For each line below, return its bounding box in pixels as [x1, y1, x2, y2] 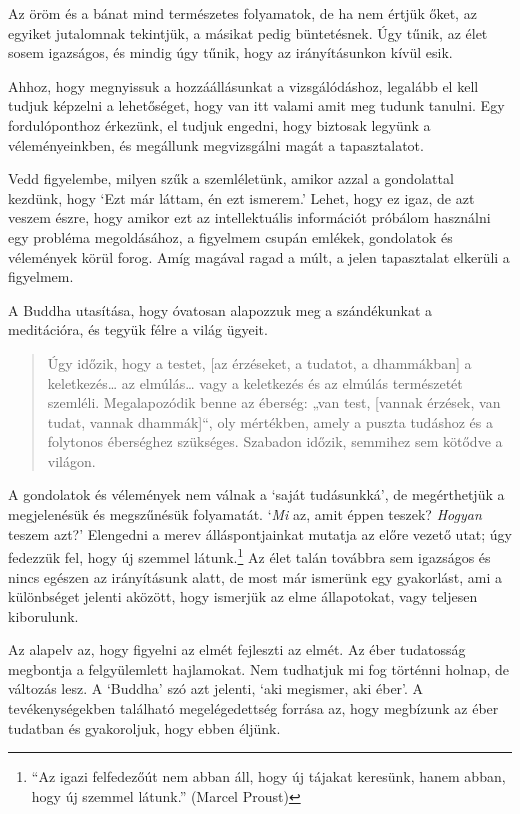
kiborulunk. [8, 605, 79, 626]
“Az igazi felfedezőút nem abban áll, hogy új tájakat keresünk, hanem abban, [31, 766, 506, 787]
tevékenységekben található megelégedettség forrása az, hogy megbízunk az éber [8, 698, 499, 719]
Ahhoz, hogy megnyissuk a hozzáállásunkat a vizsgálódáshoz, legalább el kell [8, 75, 479, 96]
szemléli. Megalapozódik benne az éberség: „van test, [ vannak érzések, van [47, 392, 501, 413]
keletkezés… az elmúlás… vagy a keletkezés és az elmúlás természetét [47, 372, 463, 393]
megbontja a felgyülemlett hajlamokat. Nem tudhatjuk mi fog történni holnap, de [8, 658, 509, 679]
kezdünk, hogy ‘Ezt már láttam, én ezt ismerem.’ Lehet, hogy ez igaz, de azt [8, 187, 475, 208]
